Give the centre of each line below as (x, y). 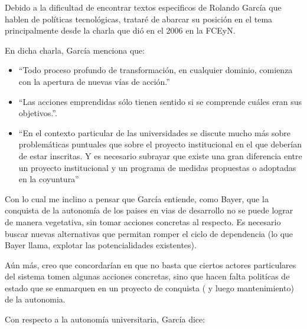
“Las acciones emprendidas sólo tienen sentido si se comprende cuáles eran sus (160, 101)
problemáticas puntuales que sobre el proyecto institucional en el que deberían (160, 144)
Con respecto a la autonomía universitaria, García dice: (105, 319)
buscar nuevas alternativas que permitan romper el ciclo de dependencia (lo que (149, 233)
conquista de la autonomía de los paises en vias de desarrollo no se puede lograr (149, 210)
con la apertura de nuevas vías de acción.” (94, 81)
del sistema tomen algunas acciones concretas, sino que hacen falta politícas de (147, 276)
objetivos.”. (38, 113)
